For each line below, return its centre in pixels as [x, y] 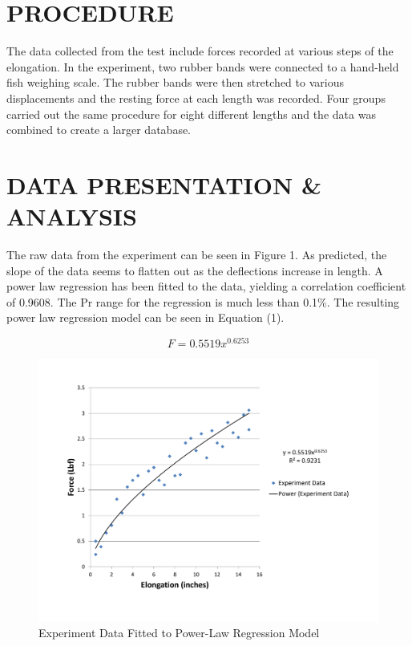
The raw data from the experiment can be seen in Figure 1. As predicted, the [197, 254]
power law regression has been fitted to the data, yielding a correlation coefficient [206, 286]
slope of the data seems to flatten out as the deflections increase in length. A [195, 270]
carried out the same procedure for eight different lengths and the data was [191, 114]
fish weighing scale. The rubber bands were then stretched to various [175, 82]
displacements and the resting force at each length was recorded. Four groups [196, 98]
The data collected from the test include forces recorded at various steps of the [200, 51]
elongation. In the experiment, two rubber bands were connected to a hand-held [203, 66]
